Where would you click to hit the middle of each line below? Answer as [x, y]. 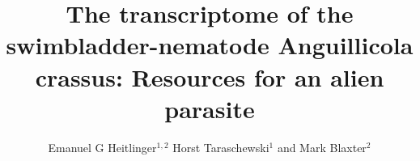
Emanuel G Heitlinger [102, 147]
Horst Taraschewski [221, 147]
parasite [210, 108]
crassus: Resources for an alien [210, 76]
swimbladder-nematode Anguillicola [210, 45]
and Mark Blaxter [322, 147]
